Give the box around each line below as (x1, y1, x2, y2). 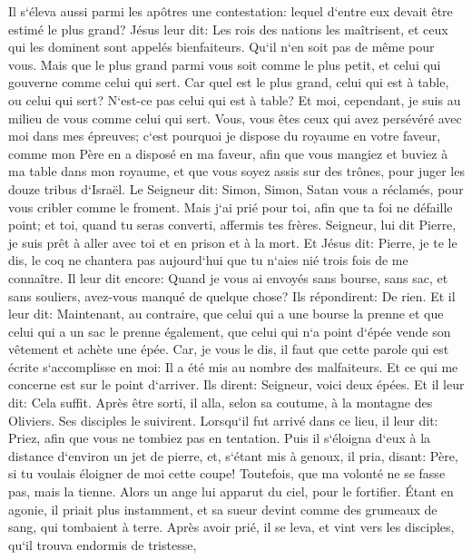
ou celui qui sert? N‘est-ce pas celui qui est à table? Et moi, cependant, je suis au (8, 90, 461, 109)
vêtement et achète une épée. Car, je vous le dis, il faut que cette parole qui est (8, 339, 449, 359)
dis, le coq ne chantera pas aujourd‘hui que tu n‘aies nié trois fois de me (8, 251, 408, 270)
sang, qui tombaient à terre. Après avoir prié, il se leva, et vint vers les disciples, (8, 517, 455, 536)
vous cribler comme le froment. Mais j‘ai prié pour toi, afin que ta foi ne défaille (8, 197, 453, 216)
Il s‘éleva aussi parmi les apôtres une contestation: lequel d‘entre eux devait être (8, 2, 453, 20)
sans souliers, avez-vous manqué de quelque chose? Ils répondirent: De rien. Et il (8, 286, 456, 305)
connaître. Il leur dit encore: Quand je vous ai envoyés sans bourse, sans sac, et (8, 268, 448, 287)
